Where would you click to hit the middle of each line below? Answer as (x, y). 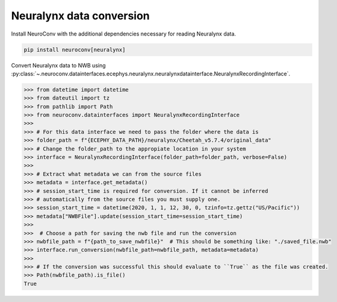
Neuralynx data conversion (80, 16)
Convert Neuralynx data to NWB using (58, 65)
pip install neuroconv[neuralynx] (75, 49)
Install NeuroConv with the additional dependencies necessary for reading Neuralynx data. (124, 34)
